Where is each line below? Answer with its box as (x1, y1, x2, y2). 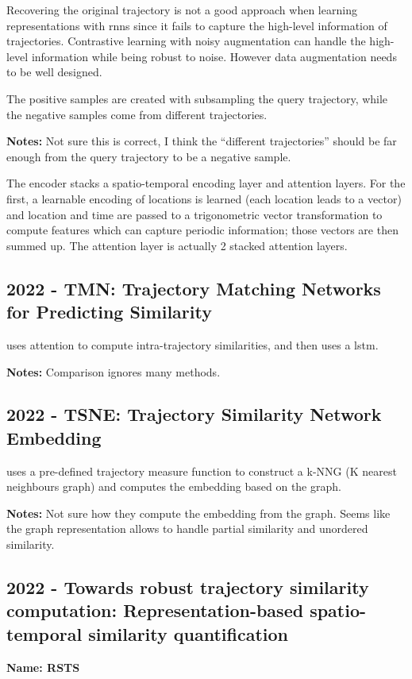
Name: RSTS (6, 658, 80, 675)
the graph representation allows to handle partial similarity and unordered (6, 520, 368, 537)
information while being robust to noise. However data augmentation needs (31, 48, 397, 64)
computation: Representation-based (6, 598, 304, 623)
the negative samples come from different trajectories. (6, 106, 268, 122)
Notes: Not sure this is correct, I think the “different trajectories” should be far (6, 133, 397, 149)
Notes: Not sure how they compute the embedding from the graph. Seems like (6, 504, 391, 521)
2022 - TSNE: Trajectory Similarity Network (6, 402, 382, 426)
